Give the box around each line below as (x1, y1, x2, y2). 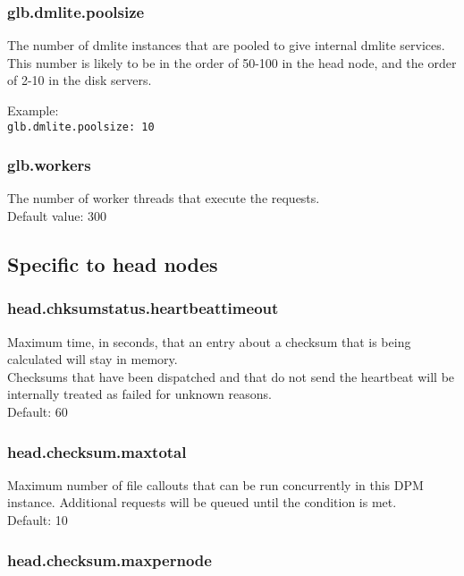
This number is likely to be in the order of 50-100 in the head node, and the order (7, 53, 457, 72)
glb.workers (7, 154, 91, 176)
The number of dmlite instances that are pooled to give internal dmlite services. (7, 36, 445, 55)
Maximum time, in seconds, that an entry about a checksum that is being (7, 332, 411, 351)
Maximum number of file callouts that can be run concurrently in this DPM (7, 475, 424, 494)
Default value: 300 (7, 207, 107, 225)
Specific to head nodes (7, 250, 218, 278)
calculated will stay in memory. (7, 350, 178, 368)
